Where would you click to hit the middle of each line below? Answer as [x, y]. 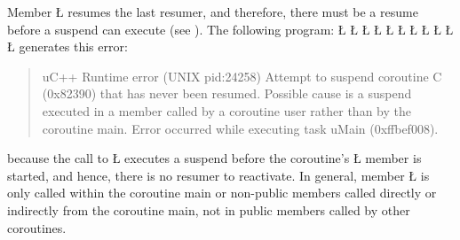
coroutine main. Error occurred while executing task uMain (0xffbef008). [240, 128]
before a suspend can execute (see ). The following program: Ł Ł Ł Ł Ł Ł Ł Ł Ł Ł [230, 29]
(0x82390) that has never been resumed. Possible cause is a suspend [227, 93]
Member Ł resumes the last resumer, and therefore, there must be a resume [213, 12]
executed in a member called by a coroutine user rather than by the [226, 110]
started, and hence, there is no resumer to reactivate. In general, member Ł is [218, 175]
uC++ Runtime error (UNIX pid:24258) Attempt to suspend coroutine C [242, 76]
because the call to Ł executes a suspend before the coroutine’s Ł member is [214, 158]
